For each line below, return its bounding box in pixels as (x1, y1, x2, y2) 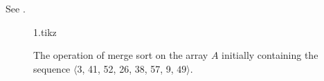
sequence (33, 61, 71, 75)
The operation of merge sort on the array (33, 48, 208, 62)
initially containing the (222, 48, 318, 62)
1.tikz (33, 24, 57, 39)
